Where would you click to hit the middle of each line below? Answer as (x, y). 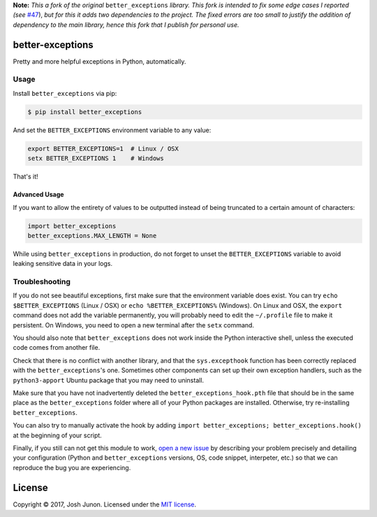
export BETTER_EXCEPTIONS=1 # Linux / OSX (103, 148)
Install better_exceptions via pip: (65, 93)
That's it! (25, 177)
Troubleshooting (42, 282)
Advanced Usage (38, 194)
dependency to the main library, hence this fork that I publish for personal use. (126, 24)
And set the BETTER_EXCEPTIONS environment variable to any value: (112, 130)
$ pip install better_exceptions (85, 112)
